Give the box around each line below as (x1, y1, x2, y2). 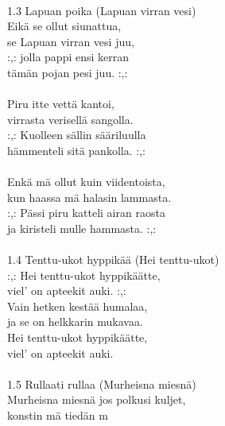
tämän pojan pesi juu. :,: (7, 64, 128, 80)
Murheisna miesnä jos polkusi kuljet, (7, 391, 186, 408)
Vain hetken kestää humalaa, (7, 297, 148, 314)
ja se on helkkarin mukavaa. (7, 313, 143, 330)
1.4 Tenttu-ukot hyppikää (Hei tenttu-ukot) (7, 251, 219, 268)
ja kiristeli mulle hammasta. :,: (7, 219, 157, 236)
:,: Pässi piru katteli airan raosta (7, 204, 165, 221)
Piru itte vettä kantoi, (7, 95, 114, 112)
